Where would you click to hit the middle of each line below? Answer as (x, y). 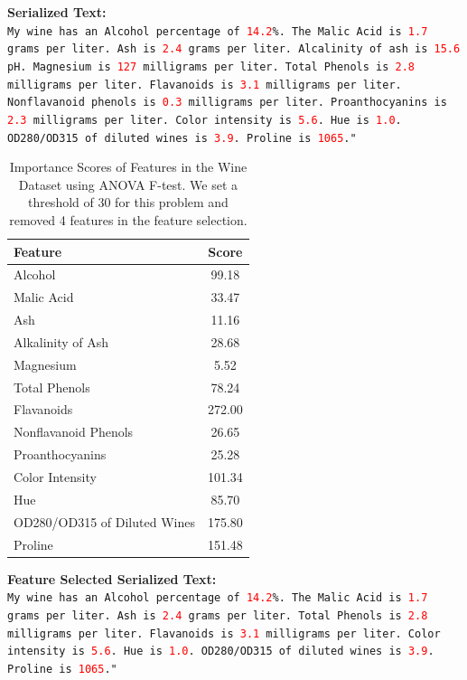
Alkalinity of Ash (61, 341)
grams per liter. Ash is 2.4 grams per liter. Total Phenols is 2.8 (218, 615)
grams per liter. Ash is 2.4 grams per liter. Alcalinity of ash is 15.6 (234, 49)
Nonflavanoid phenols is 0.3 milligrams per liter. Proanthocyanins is (227, 103)
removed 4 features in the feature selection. (128, 219)
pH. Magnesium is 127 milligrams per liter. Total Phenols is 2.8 (211, 66)
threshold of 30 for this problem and (128, 202)
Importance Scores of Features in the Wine (128, 167)
